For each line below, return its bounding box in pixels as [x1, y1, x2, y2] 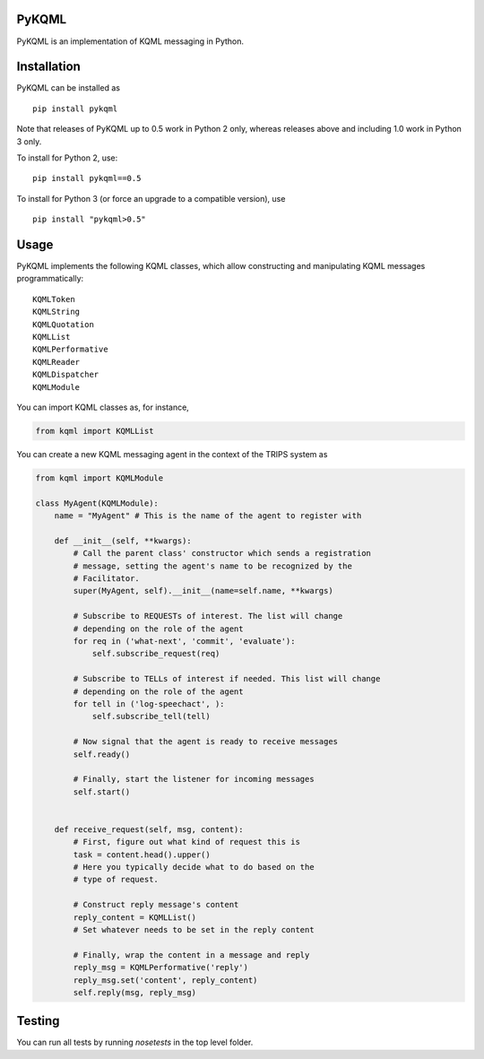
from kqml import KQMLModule [35, 473, 164, 483]
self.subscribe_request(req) [91, 648, 220, 659]
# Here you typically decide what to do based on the [73, 862, 315, 872]
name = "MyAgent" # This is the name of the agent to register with [54, 511, 362, 521]
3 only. [16, 135, 42, 147]
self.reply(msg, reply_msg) [73, 987, 197, 997]
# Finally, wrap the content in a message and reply [73, 950, 310, 959]
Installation [16, 59, 81, 74]
